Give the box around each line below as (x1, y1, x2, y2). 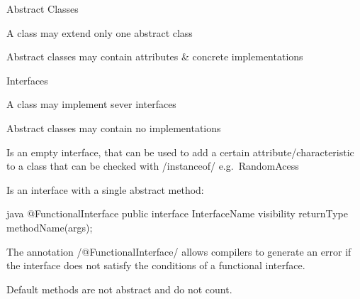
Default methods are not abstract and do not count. (6, 281, 232, 296)
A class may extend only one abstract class (6, 25, 193, 40)
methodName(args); (6, 219, 93, 234)
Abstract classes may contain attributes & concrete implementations (6, 49, 303, 64)
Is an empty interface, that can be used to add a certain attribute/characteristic (6, 144, 354, 159)
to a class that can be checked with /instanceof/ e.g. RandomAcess (6, 158, 299, 173)
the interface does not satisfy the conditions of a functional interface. (6, 258, 305, 273)
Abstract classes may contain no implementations (6, 120, 221, 135)
